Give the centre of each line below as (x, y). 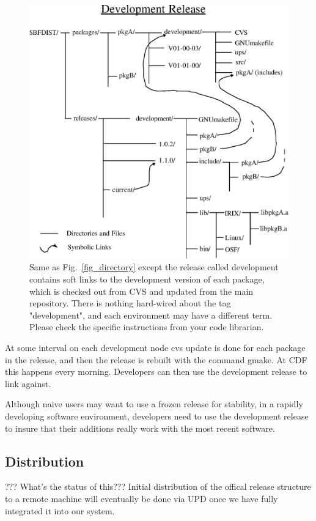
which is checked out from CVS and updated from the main (141, 291)
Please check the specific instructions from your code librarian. (147, 327)
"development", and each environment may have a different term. (151, 315)
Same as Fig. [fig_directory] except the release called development (154, 267)
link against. (28, 383)
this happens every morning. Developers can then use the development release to (156, 371)
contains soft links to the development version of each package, (147, 279)
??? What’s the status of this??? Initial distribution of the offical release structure (158, 486)
